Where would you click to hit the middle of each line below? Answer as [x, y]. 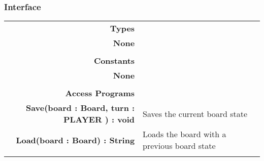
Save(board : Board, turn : [80, 108]
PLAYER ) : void [99, 119]
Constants [114, 61]
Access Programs [100, 93]
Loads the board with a [185, 134]
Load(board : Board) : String [75, 140]
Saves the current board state [195, 113]
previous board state [179, 146]
